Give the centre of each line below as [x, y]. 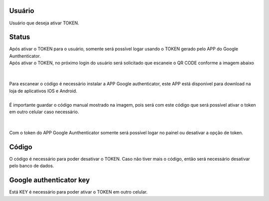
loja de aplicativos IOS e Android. [43, 91]
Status [20, 37]
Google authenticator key [50, 180]
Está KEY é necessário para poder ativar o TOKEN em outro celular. [78, 192]
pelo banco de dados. [32, 166]
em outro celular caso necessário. [44, 112]
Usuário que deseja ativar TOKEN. [44, 23]
